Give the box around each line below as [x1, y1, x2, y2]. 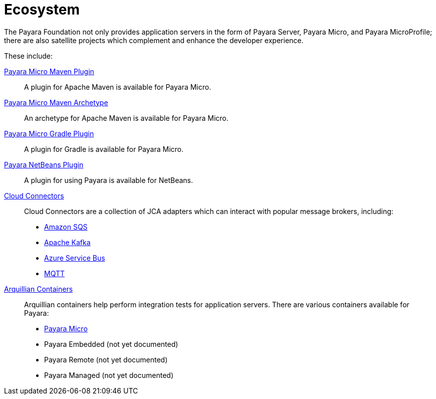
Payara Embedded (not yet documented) [44, 339, 178, 348]
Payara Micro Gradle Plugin [4, 129, 94, 138]
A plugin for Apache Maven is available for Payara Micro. [24, 82, 211, 91]
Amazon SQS [44, 222, 88, 231]
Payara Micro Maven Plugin [4, 67, 94, 76]
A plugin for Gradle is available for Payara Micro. [24, 144, 183, 153]
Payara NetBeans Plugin [4, 160, 84, 169]
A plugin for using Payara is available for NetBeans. [24, 175, 193, 184]
